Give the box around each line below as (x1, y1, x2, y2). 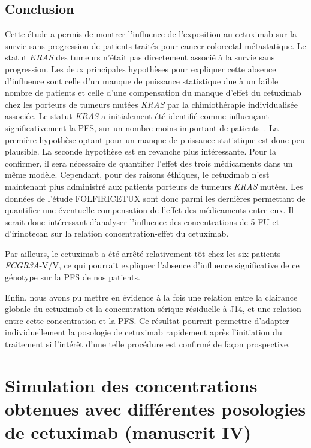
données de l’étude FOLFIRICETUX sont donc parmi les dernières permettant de (5, 192, 306, 204)
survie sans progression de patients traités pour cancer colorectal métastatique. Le (5, 39, 306, 52)
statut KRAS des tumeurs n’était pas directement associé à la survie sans (5, 51, 275, 63)
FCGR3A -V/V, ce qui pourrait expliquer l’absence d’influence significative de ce (5, 259, 300, 271)
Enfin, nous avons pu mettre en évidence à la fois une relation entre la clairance (5, 290, 298, 303)
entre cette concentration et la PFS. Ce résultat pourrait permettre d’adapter (5, 314, 289, 326)
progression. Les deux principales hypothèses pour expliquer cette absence (5, 62, 276, 75)
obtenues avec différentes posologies (5, 396, 306, 421)
